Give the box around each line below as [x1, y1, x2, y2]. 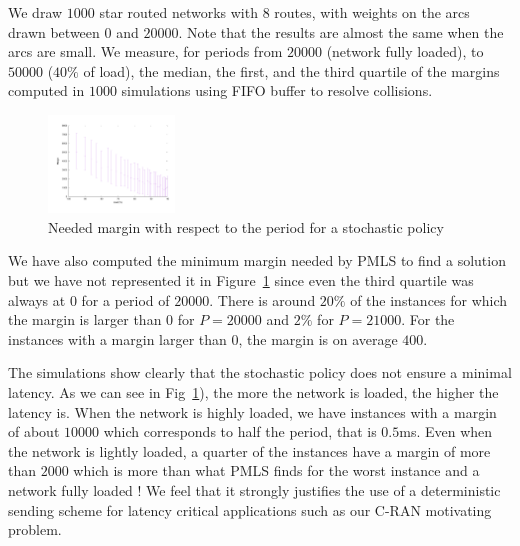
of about [8, 421, 60, 442]
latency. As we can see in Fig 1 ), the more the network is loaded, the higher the [8, 381, 499, 402]
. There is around [209, 289, 316, 310]
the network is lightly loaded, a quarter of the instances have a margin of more [8, 440, 491, 461]
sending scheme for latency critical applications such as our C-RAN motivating [8, 499, 492, 520]
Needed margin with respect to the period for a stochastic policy [48, 216, 444, 237]
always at [8, 289, 66, 310]
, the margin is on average [238, 328, 398, 349]
